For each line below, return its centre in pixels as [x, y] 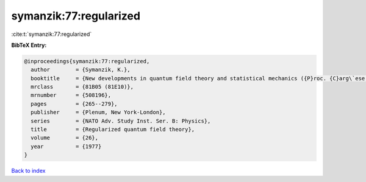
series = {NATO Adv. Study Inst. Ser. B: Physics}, [121, 121]
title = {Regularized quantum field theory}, [113, 130]
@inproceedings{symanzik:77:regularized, [87, 61]
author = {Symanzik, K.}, [81, 70]
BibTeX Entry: [29, 45]
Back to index [28, 171]
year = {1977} [66, 146]
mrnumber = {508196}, [71, 95]
